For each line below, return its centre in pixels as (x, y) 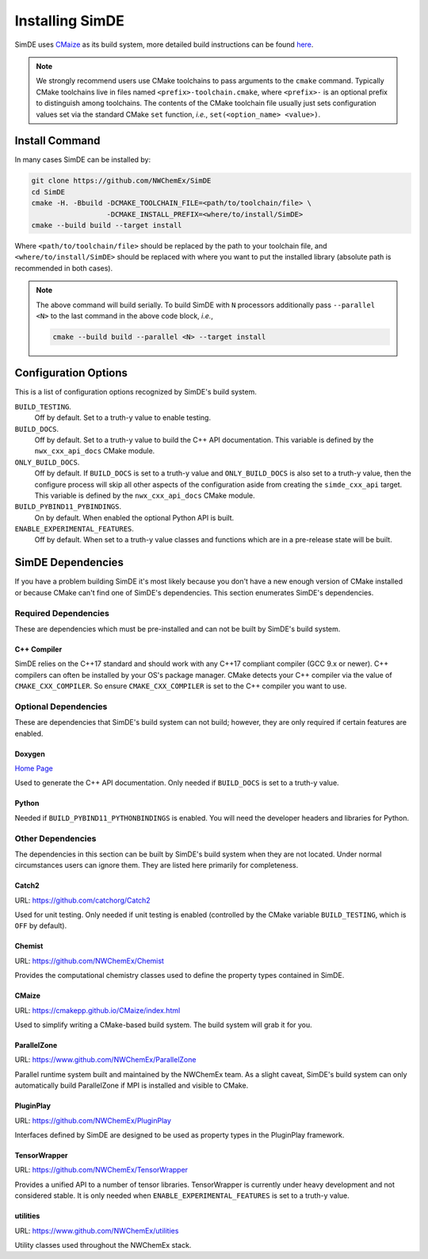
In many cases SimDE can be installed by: (83, 160)
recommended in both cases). (64, 268)
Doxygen (30, 753)
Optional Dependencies (61, 707)
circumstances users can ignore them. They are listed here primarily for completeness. (157, 865)
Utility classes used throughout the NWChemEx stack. (103, 1245)
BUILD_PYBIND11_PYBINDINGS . (68, 506)
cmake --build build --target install (107, 225)
